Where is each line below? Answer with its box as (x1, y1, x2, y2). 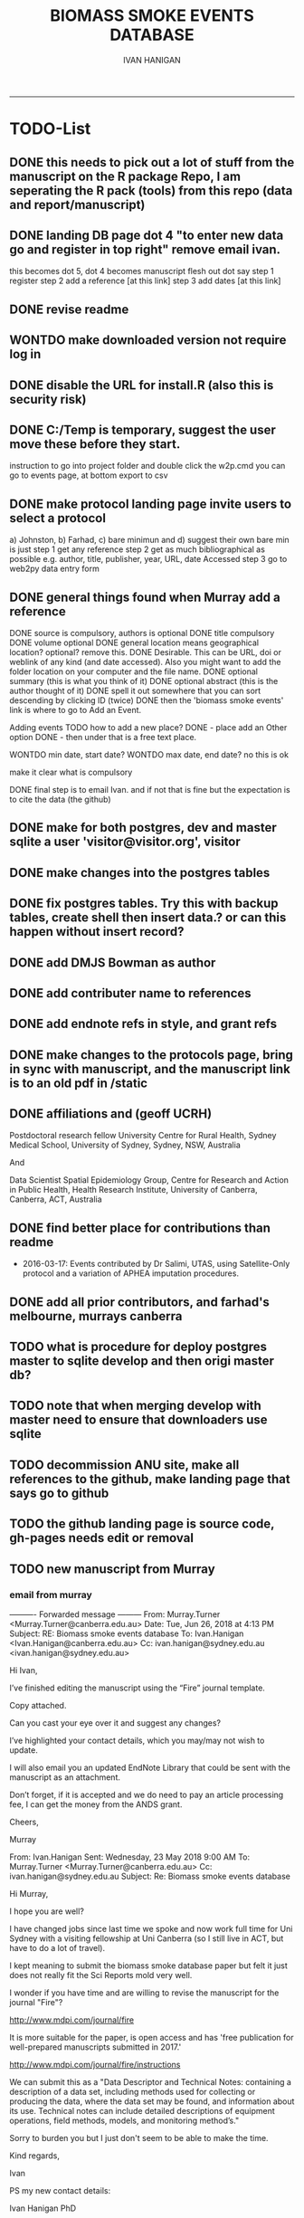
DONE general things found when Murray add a (9, 589, 280, 604)
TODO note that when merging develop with (9, 1398, 262, 1414)
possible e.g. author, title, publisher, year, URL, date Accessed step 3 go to (9, 554, 288, 565)
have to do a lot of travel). (9, 1942, 106, 1953)
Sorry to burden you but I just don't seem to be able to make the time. (9, 2132, 269, 2143)
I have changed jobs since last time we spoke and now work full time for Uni (9, 1923, 293, 1934)
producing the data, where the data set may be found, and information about (9, 2096, 295, 2107)
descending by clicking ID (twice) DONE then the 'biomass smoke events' (9, 694, 284, 706)
